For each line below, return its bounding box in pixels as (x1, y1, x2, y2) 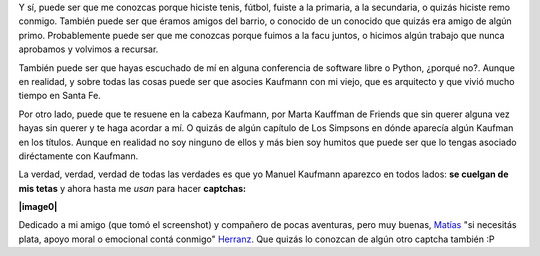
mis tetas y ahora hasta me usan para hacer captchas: (18, 182, 247, 194)
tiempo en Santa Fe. (18, 90, 102, 102)
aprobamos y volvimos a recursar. (18, 43, 159, 55)
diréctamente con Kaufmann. (18, 150, 139, 162)
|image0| (18, 201, 58, 213)
